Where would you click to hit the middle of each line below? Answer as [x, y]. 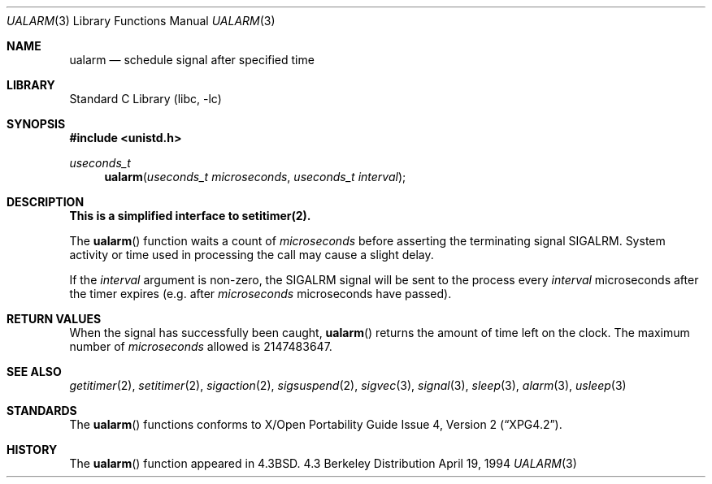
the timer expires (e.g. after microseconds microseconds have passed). [260, 294]
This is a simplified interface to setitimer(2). [190, 216]
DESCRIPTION [46, 202]
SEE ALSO [34, 372]
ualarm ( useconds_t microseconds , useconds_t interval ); [255, 177]
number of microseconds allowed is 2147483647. [201, 346]
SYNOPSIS [36, 124]
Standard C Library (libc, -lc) [145, 99]
